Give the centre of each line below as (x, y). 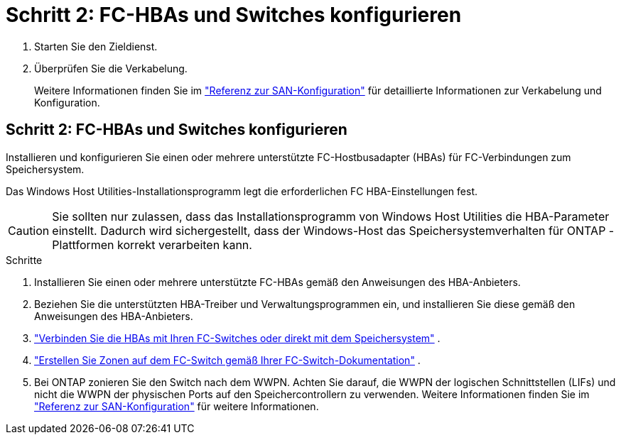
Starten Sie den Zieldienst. (96, 46)
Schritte (24, 260)
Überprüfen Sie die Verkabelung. (111, 68)
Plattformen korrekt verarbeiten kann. (152, 244)
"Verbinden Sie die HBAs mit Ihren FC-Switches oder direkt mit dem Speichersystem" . (237, 338)
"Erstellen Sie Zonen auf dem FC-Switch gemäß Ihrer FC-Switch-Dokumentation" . (227, 360)
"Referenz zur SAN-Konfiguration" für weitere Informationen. (177, 406)
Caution (29, 230)
